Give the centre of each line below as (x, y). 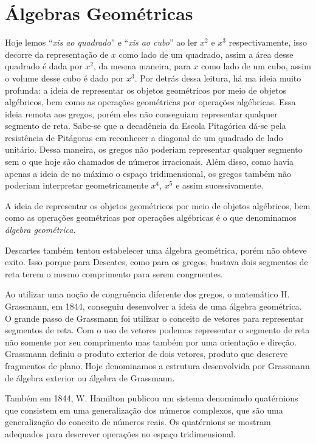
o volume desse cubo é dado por (64, 78)
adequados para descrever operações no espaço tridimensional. (120, 433)
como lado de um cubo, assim (256, 66)
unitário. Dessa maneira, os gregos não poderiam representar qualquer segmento (154, 149)
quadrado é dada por (44, 66)
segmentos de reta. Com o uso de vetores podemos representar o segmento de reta (157, 330)
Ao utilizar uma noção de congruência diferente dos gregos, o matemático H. (147, 294)
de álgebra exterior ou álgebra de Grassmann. (90, 377)
